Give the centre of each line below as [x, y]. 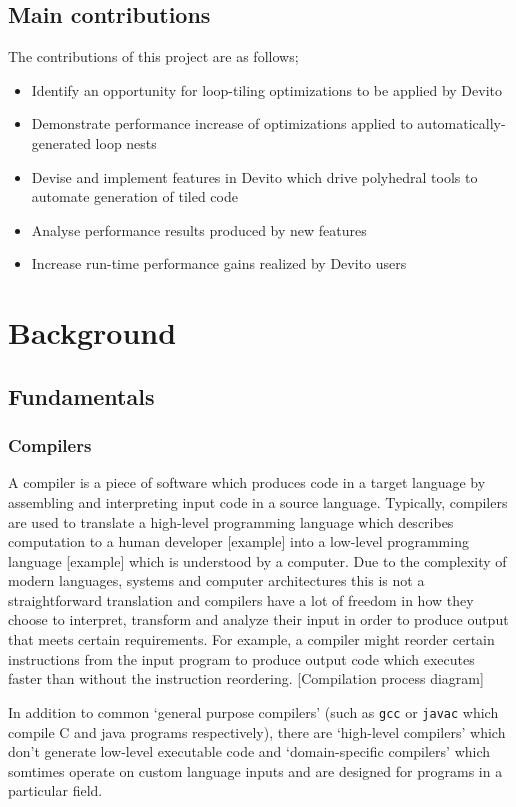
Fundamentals [81, 395]
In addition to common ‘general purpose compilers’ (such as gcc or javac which [253, 711]
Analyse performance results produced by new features [199, 229]
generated [61, 142]
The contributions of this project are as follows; [153, 56]
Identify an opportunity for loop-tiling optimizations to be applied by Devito [267, 89]
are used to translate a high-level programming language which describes [231, 521]
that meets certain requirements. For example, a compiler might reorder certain [251, 639]
